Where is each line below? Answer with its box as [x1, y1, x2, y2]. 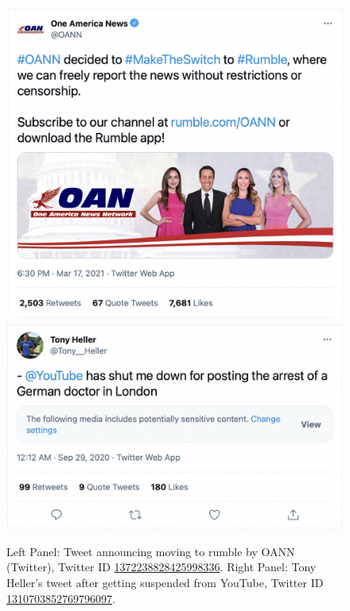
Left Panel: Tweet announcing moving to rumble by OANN [6, 543, 295, 559]
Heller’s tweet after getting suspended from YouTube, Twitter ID [6, 574, 324, 590]
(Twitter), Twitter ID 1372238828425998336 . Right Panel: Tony [6, 558, 317, 575]
